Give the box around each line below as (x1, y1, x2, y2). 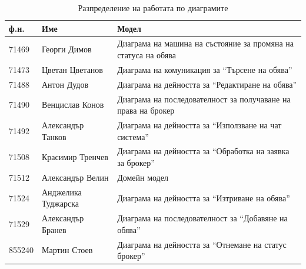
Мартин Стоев (42, 244, 93, 256)
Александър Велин (42, 171, 109, 183)
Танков (42, 130, 66, 142)
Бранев (42, 223, 66, 235)
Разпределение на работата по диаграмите (78, 2, 228, 14)
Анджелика (42, 185, 82, 198)
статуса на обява (117, 49, 176, 61)
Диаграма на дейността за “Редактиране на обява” (117, 78, 297, 90)
